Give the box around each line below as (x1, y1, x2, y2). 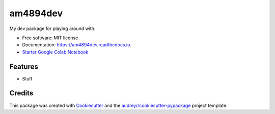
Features (9, 62, 38, 71)
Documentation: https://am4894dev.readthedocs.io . (22, 42, 132, 48)
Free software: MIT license (22, 35, 78, 41)
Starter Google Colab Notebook (22, 49, 89, 55)
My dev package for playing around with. (9, 25, 96, 32)
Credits (9, 89, 34, 98)
